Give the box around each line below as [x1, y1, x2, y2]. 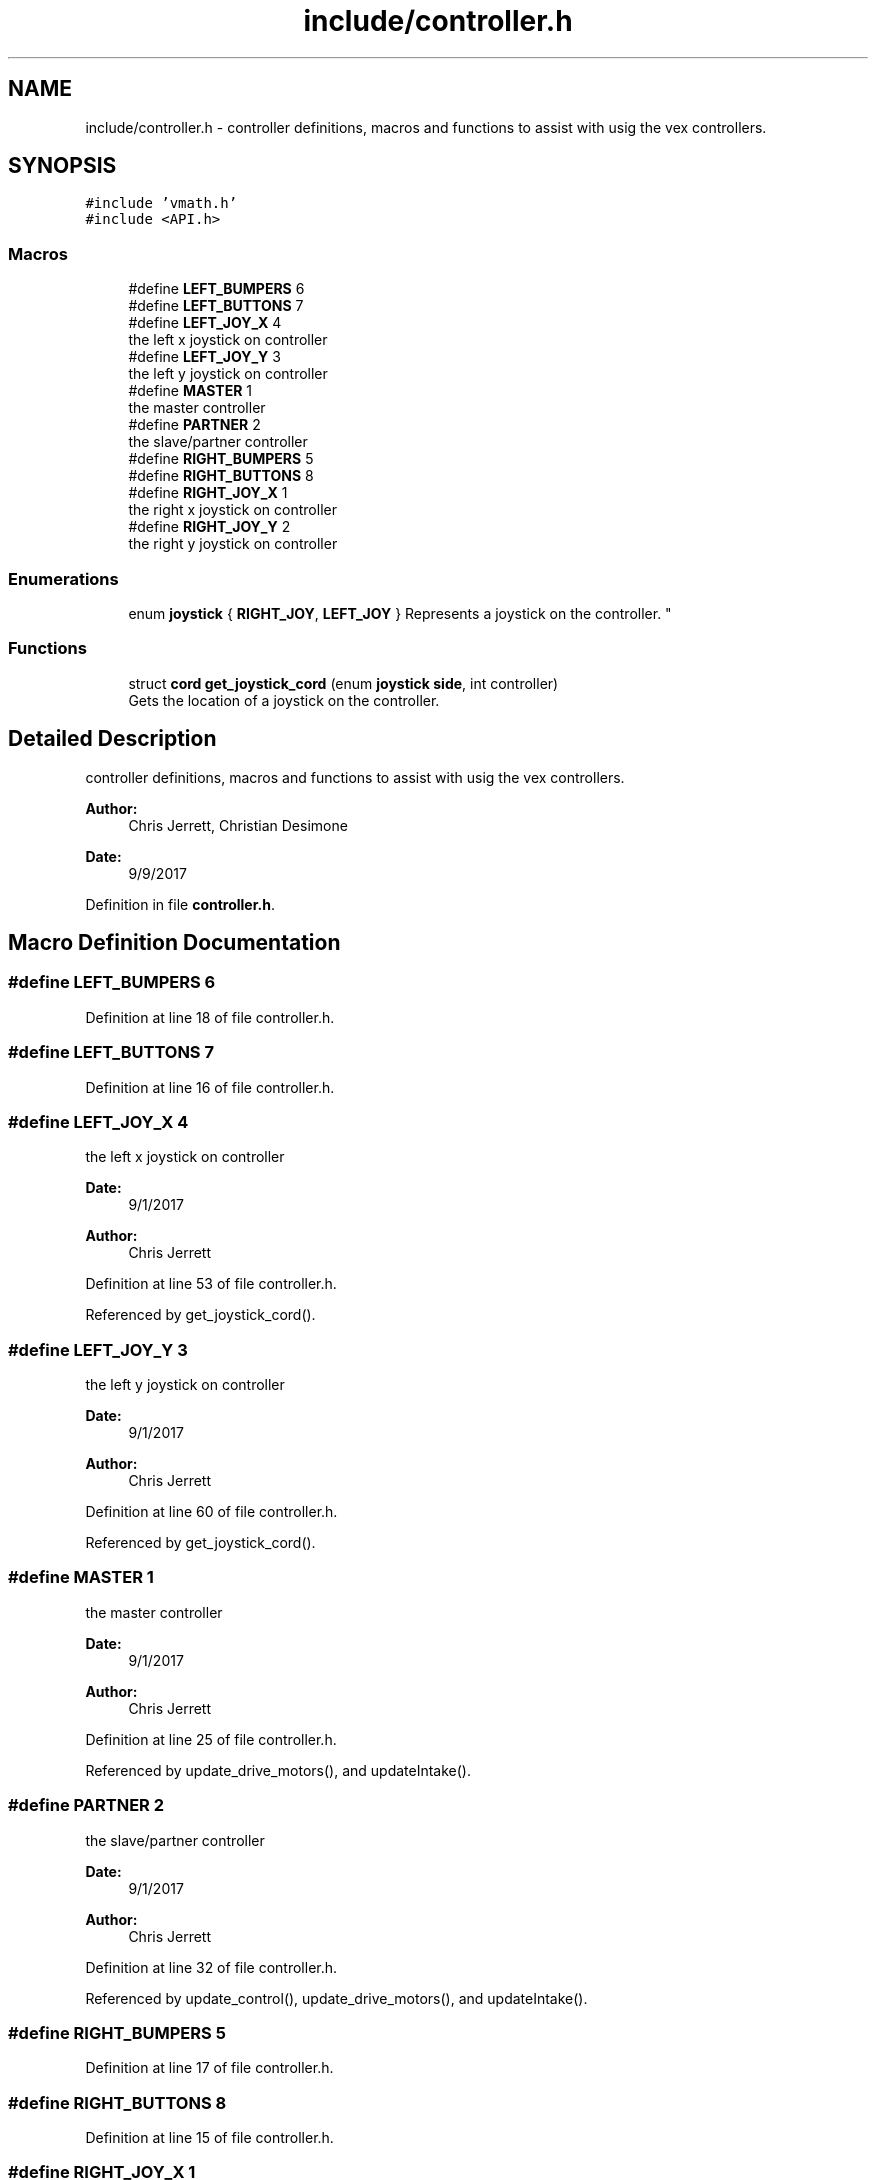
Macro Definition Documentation [8, 929, 341, 955]
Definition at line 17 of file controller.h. [85, 2059, 334, 2077]
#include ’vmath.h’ [85, 195, 238, 212]
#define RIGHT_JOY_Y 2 [128, 518, 291, 536]
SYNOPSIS [8, 153, 117, 179]
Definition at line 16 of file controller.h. [85, 1078, 335, 1096]
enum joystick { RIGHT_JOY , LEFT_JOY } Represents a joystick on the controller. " [128, 604, 672, 622]
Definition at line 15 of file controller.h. [85, 2129, 334, 2146]
